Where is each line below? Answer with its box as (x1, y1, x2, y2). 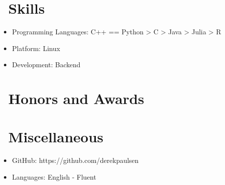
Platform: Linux (12, 43, 60, 53)
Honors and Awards (8, 88, 144, 108)
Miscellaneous (8, 127, 104, 147)
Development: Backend (12, 59, 81, 70)
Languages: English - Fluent (12, 172, 96, 182)
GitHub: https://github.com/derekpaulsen (12, 155, 139, 165)
